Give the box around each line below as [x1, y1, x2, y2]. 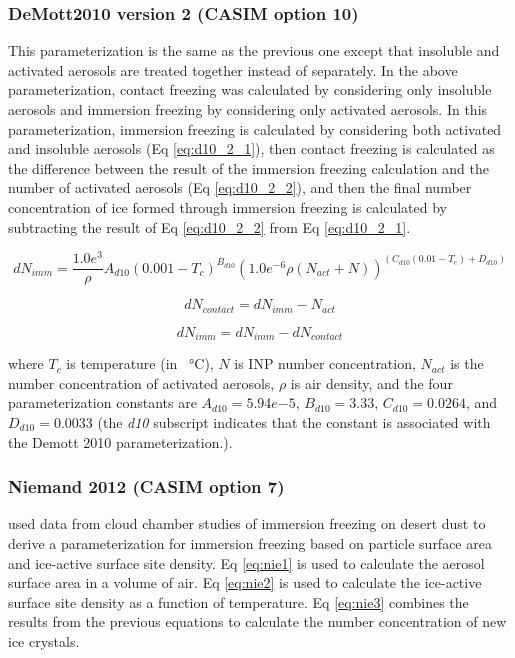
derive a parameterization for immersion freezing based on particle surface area [8, 532, 492, 553]
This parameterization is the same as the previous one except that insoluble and [8, 40, 500, 61]
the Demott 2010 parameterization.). [8, 431, 233, 452]
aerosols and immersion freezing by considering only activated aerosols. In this [8, 99, 488, 119]
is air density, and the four [290, 372, 453, 393]
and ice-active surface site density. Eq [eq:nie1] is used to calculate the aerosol [8, 552, 485, 573]
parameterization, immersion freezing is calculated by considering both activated [8, 118, 502, 139]
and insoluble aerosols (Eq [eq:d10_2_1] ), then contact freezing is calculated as [8, 138, 495, 159]
